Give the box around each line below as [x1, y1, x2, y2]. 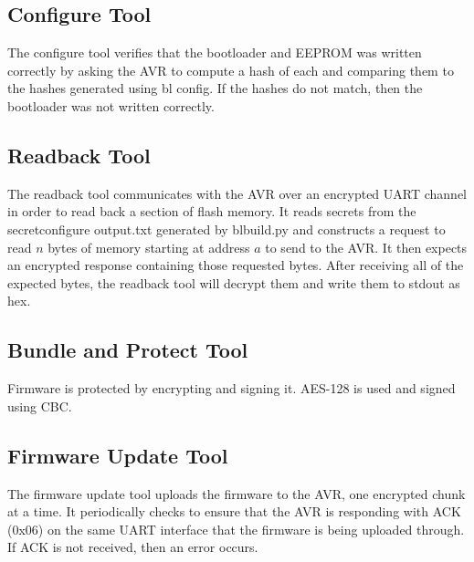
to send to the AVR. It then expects [265, 237, 468, 256]
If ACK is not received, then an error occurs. [7, 537, 258, 557]
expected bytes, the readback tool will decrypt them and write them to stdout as [7, 273, 460, 292]
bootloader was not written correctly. [7, 96, 215, 115]
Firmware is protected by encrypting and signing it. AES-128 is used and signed [7, 379, 456, 398]
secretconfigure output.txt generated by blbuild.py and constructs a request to [7, 219, 446, 238]
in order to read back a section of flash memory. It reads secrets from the [7, 202, 416, 221]
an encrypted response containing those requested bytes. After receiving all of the [7, 255, 464, 275]
